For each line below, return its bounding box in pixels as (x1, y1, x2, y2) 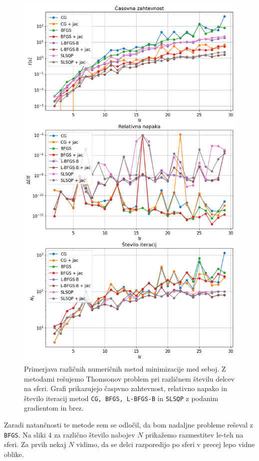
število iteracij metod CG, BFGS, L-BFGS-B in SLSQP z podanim (24, 393, 219, 403)
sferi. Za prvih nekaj (4, 439, 66, 450)
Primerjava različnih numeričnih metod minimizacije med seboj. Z (24, 364, 226, 374)
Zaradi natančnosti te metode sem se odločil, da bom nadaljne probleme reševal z (4, 420, 253, 430)
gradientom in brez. (24, 403, 84, 413)
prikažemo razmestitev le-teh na (145, 429, 244, 440)
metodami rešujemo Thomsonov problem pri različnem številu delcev (24, 373, 235, 384)
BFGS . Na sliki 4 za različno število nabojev (4, 429, 135, 440)
